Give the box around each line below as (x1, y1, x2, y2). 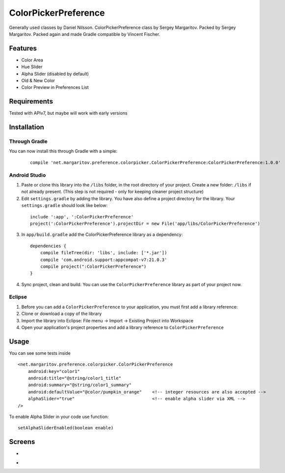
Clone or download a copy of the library (21, 311, 102, 316)
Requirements (9, 97, 53, 105)
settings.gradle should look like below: (21, 203, 108, 209)
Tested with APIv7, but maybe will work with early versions (9, 110, 128, 116)
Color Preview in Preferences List (21, 84, 89, 90)
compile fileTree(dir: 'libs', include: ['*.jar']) (40, 250, 167, 256)
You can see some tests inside (9, 350, 71, 356)
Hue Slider (21, 64, 43, 70)
